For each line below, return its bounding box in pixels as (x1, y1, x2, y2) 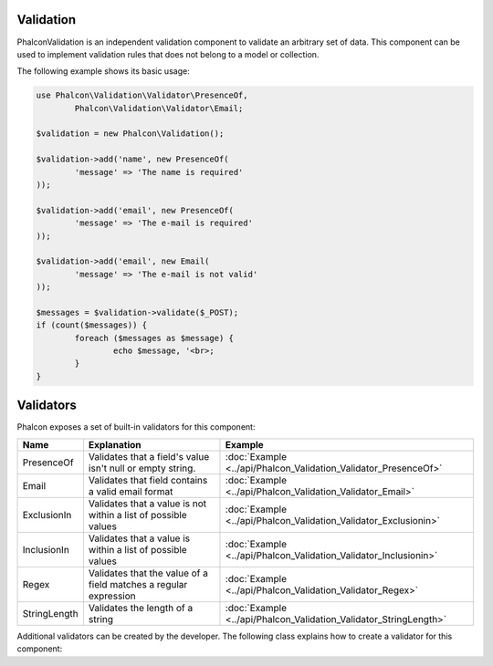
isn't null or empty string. (88, 462, 196, 474)
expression (88, 589, 136, 602)
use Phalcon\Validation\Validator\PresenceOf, (36, 90, 248, 100)
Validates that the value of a (88, 567, 209, 579)
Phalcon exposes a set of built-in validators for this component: (16, 421, 256, 432)
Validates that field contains (88, 473, 208, 486)
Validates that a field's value (88, 450, 210, 463)
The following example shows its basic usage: (16, 66, 191, 77)
